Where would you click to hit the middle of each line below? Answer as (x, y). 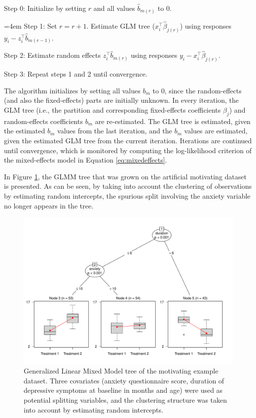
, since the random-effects (203, 90)
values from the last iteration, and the (115, 131)
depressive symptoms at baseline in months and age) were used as (123, 390)
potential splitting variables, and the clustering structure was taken (126, 399)
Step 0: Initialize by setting (45, 8)
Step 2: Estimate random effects (52, 55)
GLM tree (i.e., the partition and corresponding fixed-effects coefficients (112, 109)
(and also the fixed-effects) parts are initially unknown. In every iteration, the (122, 100)
